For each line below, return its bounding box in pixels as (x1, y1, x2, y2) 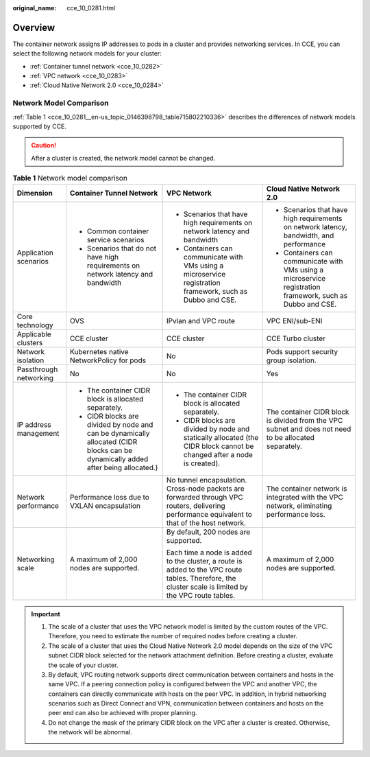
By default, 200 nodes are (166, 527, 251, 537)
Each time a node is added (166, 548, 253, 557)
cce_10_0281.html (66, 4, 116, 12)
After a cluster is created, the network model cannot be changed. (31, 154, 216, 162)
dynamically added (86, 454, 149, 463)
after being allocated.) (86, 463, 158, 472)
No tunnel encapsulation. (166, 475, 247, 485)
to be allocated (266, 432, 314, 442)
